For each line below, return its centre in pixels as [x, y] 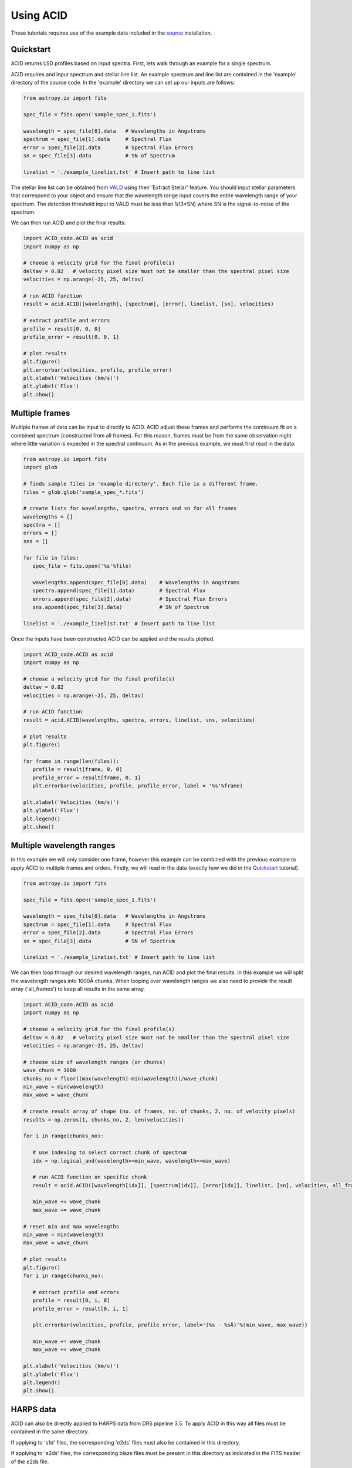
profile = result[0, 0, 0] [62, 329]
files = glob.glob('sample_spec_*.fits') [84, 492]
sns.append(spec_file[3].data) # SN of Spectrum [121, 607]
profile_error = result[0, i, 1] [81, 1309]
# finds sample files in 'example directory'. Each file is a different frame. [141, 484]
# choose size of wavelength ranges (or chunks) [94, 1062]
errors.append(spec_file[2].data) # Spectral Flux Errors [130, 599]
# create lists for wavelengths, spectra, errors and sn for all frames [130, 509]
